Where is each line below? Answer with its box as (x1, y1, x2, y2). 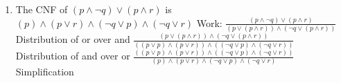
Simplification (15, 64, 74, 79)
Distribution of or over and (15, 32, 130, 46)
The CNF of (15, 2, 68, 16)
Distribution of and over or (15, 48, 130, 63)
